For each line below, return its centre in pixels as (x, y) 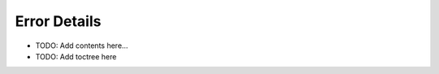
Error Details (58, 21)
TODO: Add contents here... (82, 46)
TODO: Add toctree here (76, 56)
